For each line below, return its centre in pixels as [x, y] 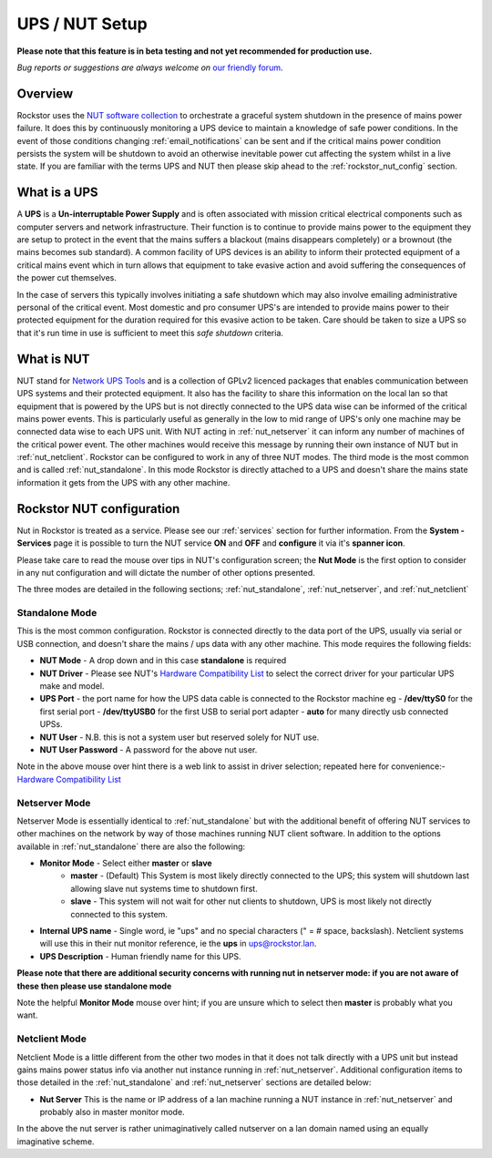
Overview [45, 93]
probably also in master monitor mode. [113, 1112]
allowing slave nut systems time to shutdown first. [164, 888]
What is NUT [53, 359]
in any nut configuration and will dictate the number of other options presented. [166, 572]
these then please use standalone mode [94, 986]
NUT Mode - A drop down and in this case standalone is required [163, 661]
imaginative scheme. [56, 1141]
